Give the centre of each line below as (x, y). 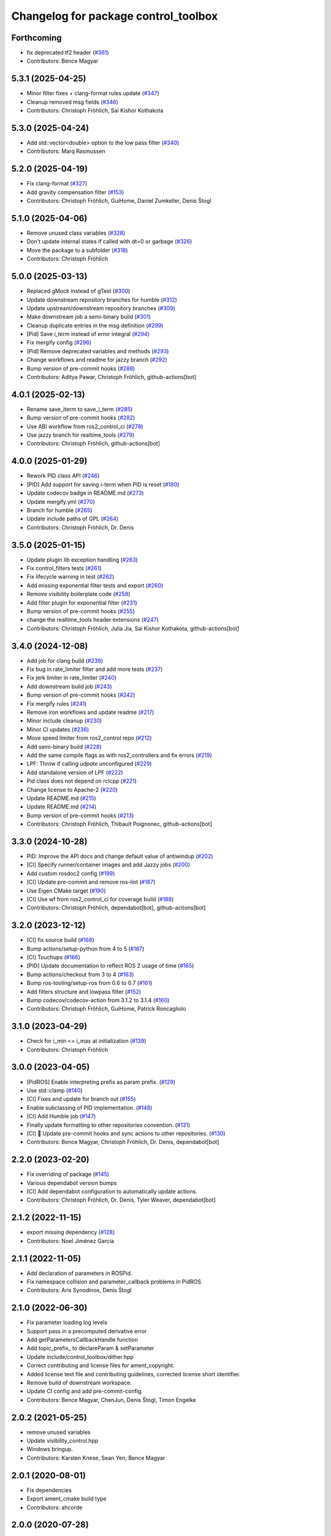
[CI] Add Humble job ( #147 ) (61, 1116)
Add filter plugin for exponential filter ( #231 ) (82, 603)
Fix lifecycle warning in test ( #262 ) (70, 577)
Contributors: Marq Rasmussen (66, 151)
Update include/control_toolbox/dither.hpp (80, 1357)
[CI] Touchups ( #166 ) (54, 957)
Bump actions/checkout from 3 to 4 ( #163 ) (80, 974)
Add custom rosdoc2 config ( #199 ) (71, 873)
